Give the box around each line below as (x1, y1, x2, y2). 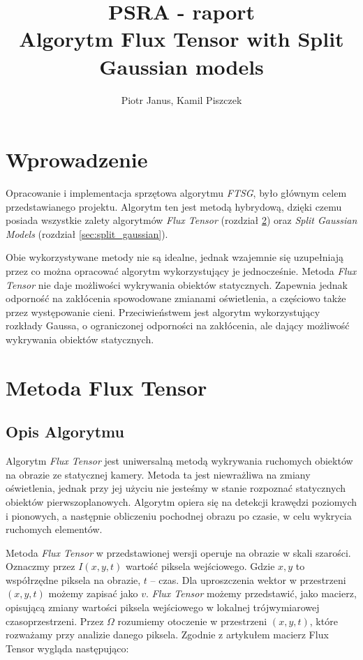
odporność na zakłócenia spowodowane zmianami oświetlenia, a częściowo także (6, 291, 346, 306)
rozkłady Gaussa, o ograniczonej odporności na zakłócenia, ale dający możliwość (6, 318, 350, 333)
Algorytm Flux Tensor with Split (19, 24, 344, 53)
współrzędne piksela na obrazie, (6, 572, 141, 587)
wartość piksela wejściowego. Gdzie (125, 559, 275, 573)
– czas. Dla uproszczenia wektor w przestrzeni (150, 572, 346, 587)
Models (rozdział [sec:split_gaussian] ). (6, 226, 168, 241)
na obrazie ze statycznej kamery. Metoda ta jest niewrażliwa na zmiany (6, 467, 311, 481)
